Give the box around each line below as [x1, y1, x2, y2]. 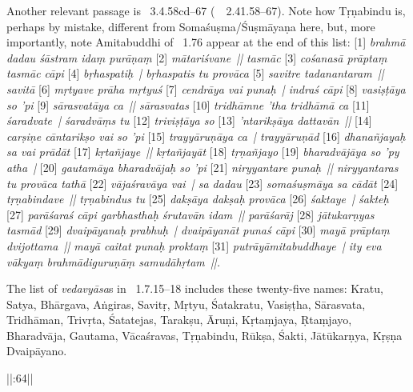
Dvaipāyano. [6, 342, 67, 359]
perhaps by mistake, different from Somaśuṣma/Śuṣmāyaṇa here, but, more [6, 18, 375, 34]
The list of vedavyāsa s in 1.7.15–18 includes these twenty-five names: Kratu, [6, 280, 383, 297]
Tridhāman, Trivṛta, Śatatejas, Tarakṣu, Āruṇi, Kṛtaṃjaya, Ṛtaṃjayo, [6, 311, 352, 328]
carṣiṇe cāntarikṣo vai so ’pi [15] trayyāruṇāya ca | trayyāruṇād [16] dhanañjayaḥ [6, 127, 406, 144]
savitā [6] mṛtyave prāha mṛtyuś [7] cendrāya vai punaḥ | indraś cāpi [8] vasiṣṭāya [6, 80, 406, 97]
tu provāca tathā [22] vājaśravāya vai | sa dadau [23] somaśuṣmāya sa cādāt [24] [6, 174, 399, 191]
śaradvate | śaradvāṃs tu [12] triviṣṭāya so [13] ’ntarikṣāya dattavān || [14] [6, 112, 372, 129]
